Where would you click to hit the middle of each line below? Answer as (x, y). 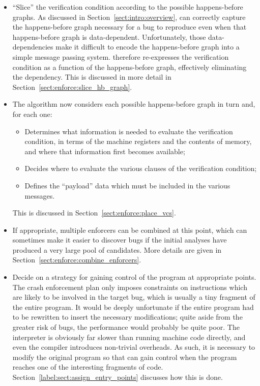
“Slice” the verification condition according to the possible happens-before (128, 7)
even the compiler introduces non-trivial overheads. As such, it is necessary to (134, 347)
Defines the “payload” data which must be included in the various (127, 185)
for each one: (32, 114)
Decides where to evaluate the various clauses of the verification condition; (141, 168)
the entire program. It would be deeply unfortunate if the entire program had (133, 307)
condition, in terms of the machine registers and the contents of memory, (138, 141)
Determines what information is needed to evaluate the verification (129, 131)
